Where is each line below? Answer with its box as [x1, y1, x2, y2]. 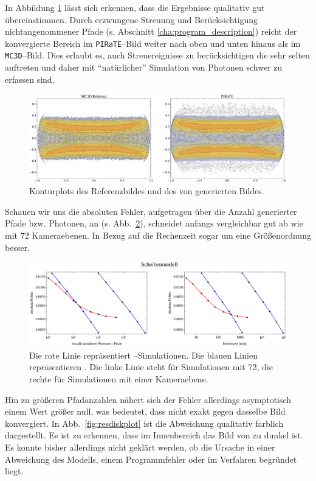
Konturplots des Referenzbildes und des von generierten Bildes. [29, 184, 264, 197]
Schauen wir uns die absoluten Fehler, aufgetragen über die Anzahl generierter [5, 205, 297, 217]
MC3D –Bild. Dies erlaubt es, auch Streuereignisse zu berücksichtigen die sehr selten [5, 49, 310, 61]
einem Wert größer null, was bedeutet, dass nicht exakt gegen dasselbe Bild [5, 405, 286, 418]
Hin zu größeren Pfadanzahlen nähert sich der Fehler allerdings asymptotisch [5, 393, 292, 406]
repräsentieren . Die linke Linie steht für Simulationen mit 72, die [29, 360, 273, 373]
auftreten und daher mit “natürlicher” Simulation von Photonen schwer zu [5, 61, 283, 74]
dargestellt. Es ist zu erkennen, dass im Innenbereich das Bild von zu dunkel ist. [5, 429, 303, 441]
